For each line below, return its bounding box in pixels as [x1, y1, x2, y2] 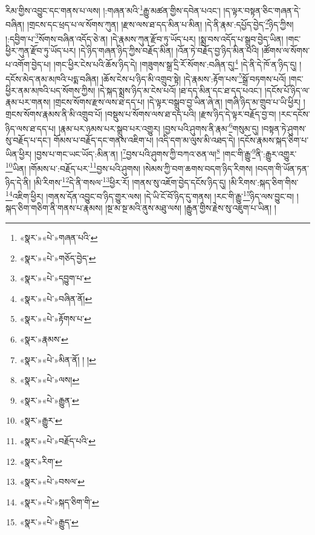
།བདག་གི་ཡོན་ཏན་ [255, 162, 310, 174]
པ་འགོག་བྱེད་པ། [5, 58, 51, 70]
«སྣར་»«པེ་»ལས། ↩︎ [19, 373, 80, 386]
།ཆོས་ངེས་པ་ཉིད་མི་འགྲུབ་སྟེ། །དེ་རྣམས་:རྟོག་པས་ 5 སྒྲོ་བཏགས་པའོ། [101, 70, 287, 85]
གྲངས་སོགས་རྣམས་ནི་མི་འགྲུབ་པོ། [5, 108, 103, 120]
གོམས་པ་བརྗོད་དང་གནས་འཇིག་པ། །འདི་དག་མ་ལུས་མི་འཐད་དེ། [53, 133, 235, 146]
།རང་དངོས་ [279, 108, 310, 120]
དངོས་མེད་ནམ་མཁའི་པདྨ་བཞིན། [5, 72, 99, 85]
